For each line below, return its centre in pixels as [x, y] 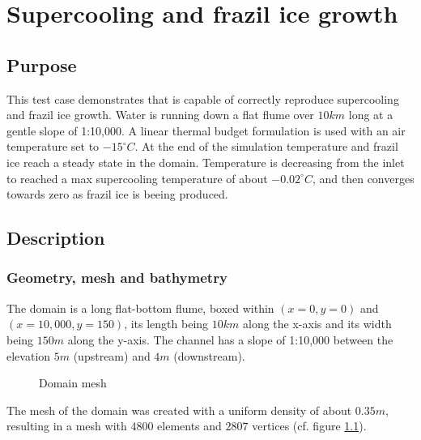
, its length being [166, 324]
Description [56, 238]
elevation [29, 355]
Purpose [42, 64]
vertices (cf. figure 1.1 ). [309, 426]
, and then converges [363, 178]
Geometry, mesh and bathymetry [117, 278]
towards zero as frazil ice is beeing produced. [117, 194]
